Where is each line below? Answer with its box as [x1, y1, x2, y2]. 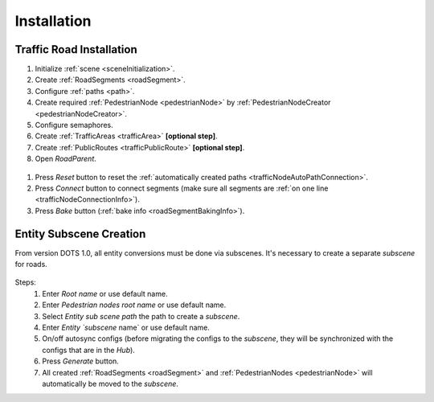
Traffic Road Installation [14, 43, 137, 56]
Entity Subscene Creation [14, 227, 146, 240]
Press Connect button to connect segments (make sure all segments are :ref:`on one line [35, 183, 329, 193]
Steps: [14, 277, 36, 287]
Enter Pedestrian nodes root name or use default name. [42, 300, 227, 310]
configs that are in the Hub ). [42, 345, 136, 355]
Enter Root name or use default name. [42, 289, 168, 298]
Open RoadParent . [35, 154, 96, 164]
